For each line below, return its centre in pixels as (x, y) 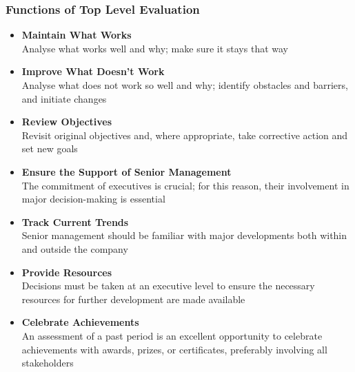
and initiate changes (64, 98)
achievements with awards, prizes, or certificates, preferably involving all (174, 349)
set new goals (50, 148)
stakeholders (48, 363)
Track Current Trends (75, 221)
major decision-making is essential (93, 199)
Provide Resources (67, 272)
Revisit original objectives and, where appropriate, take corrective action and (185, 135)
